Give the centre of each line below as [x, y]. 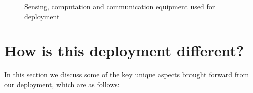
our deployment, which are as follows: [62, 84]
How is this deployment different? [124, 51]
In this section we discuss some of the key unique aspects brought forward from [127, 75]
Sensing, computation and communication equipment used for [120, 6]
